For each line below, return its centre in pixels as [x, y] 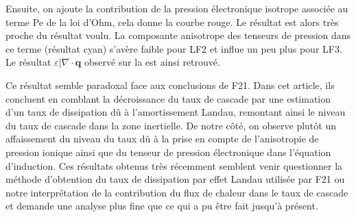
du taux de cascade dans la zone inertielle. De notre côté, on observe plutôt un [171, 125]
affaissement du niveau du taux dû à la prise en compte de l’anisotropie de [162, 139]
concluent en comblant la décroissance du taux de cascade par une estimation [168, 98]
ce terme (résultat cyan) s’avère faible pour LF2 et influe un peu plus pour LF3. [174, 48]
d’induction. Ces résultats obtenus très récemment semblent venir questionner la [174, 165]
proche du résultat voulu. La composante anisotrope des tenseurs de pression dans [178, 35]
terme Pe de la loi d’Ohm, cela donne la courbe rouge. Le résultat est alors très [172, 22]
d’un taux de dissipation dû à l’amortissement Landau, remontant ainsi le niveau [176, 112]
